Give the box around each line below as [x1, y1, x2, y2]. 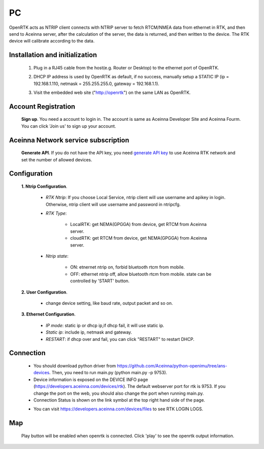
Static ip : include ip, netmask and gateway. [45, 329, 132, 335]
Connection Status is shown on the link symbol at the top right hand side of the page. [33, 397, 205, 403]
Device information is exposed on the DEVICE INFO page [33, 377, 149, 382]
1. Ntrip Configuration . [21, 183, 67, 189]
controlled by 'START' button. [70, 278, 130, 284]
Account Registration [9, 102, 75, 111]
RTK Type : [45, 210, 67, 216]
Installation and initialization [9, 51, 97, 59]
